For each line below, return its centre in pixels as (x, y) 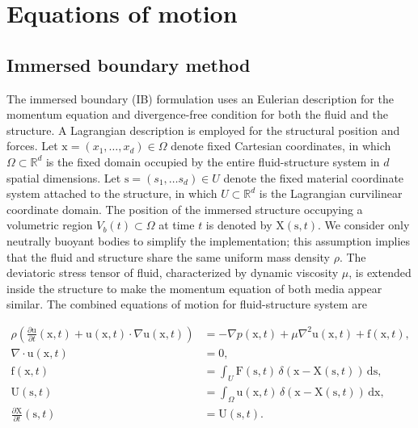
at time (177, 225)
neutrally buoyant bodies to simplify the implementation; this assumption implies (209, 240)
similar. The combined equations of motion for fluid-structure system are (187, 304)
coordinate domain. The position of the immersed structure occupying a (185, 209)
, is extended (380, 273)
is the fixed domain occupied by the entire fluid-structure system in (213, 161)
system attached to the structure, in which (112, 193)
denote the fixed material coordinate (314, 177)
